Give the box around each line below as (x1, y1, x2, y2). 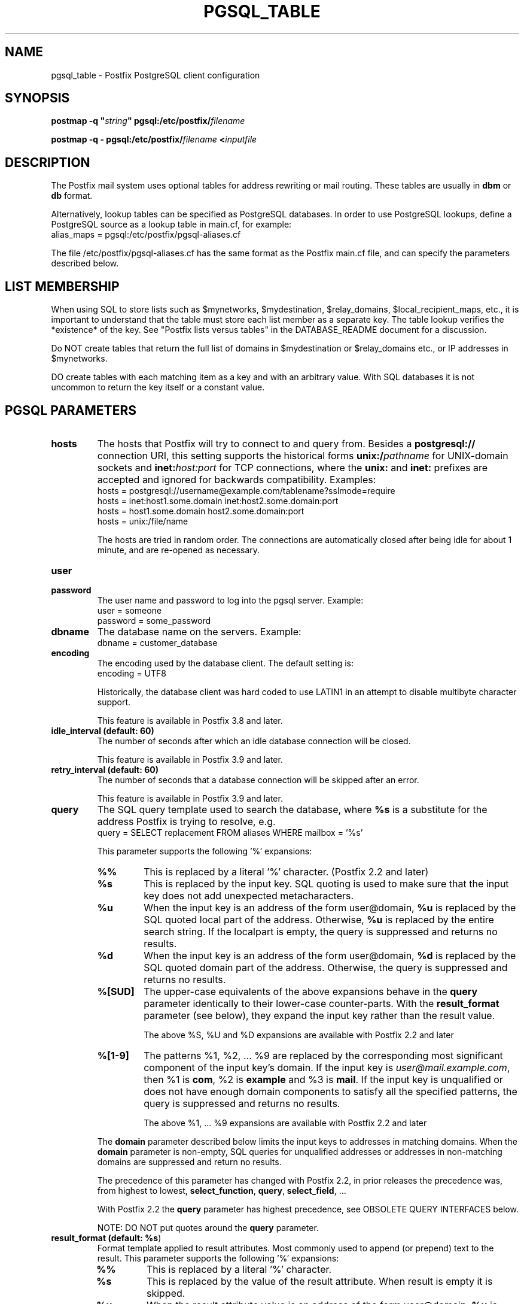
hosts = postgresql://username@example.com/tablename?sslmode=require (97, 485, 395, 496)
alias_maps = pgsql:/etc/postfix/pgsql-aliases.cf (51, 229, 241, 240)
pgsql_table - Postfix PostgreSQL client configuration (51, 69, 260, 80)
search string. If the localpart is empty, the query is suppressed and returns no (144, 925, 498, 938)
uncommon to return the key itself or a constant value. (51, 382, 265, 393)
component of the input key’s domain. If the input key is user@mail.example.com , (144, 1061, 510, 1073)
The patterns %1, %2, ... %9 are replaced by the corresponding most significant (144, 1049, 503, 1062)
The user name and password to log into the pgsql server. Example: (97, 595, 364, 605)
